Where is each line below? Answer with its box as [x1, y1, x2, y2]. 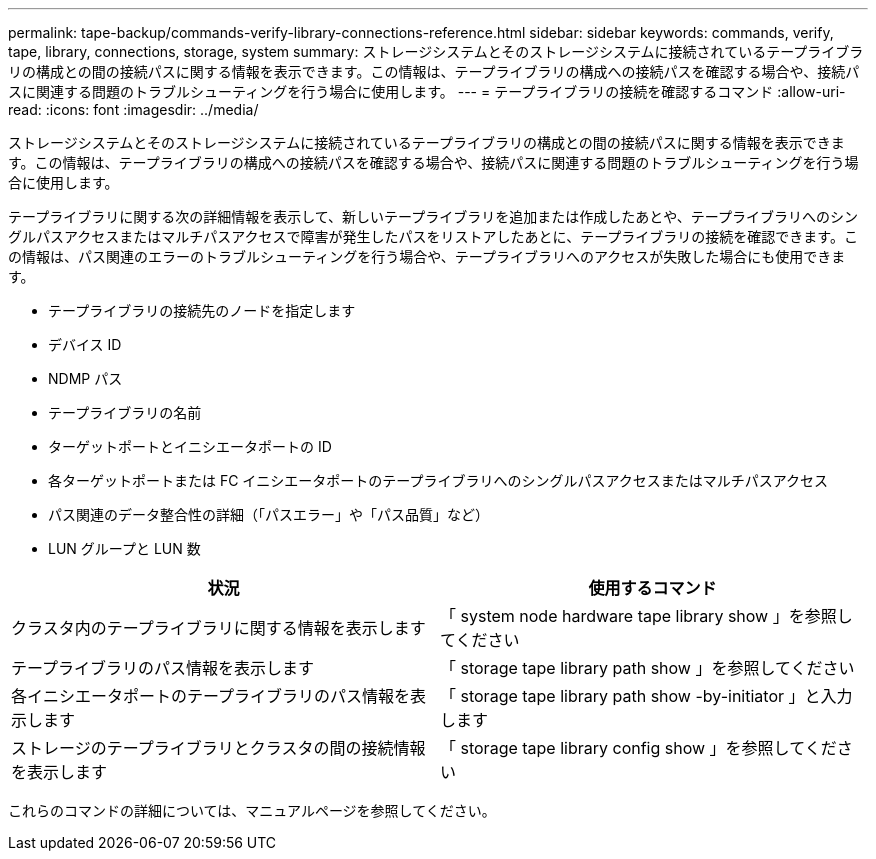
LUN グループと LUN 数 [48, 540, 201, 557]
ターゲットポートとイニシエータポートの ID [48, 438, 332, 455]
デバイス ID [48, 336, 122, 353]
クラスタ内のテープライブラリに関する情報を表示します [11, 618, 426, 638]
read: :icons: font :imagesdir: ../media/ [8, 101, 259, 118]
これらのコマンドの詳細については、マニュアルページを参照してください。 [8, 802, 496, 819]
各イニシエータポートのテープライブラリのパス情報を [11, 686, 411, 706]
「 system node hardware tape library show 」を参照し [440, 606, 853, 626]
